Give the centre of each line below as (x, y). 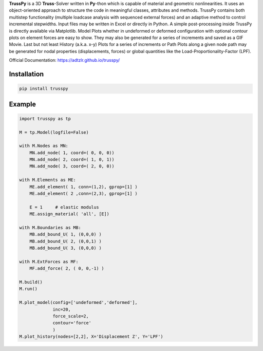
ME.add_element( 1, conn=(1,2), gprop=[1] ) (84, 187)
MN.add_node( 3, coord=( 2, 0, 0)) (72, 166)
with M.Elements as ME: (48, 180)
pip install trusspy (44, 89)
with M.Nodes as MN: (44, 146)
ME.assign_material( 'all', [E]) (69, 214)
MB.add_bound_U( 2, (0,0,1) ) (66, 241)
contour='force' (72, 323)
